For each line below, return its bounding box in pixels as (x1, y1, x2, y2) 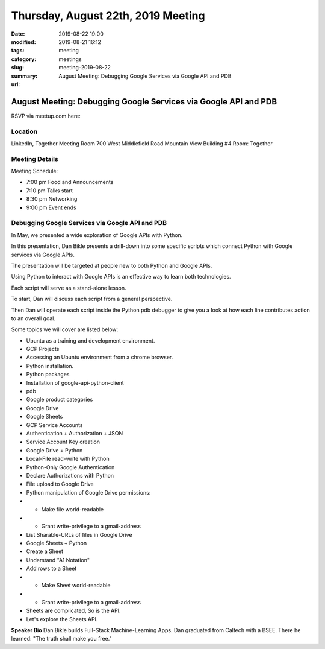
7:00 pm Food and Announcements (26, 179, 114, 186)
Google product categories (26, 396, 93, 404)
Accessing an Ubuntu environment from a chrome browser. (26, 353, 173, 361)
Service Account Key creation (26, 438, 101, 446)
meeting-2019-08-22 (58, 64, 111, 71)
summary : (11, 72, 38, 80)
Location (11, 127, 38, 136)
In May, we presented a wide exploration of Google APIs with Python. (11, 231, 183, 238)
